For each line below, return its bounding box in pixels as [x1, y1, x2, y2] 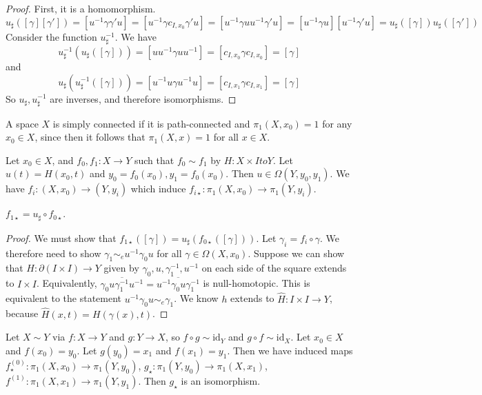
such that [134, 152, 174, 167]
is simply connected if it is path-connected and [52, 116, 250, 130]
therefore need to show [6, 245, 101, 260]
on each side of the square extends [201, 261, 347, 275]
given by [103, 261, 139, 275]
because [6, 306, 39, 321]
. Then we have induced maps [227, 343, 353, 357]
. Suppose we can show [248, 245, 345, 260]
